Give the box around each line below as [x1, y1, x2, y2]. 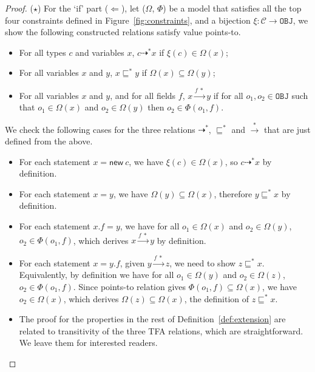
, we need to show [169, 256, 236, 269]
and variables [75, 46, 124, 58]
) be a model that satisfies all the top [163, 2, 302, 14]
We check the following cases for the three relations [5, 123, 195, 135]
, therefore [214, 187, 252, 200]
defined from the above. [5, 135, 93, 147]
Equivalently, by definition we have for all [19, 268, 174, 281]
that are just [264, 123, 311, 135]
